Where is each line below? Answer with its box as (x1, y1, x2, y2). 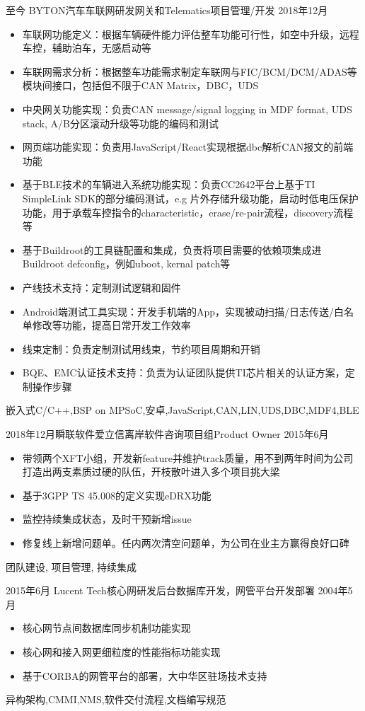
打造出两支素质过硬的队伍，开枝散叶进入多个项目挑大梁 (22, 464, 280, 479)
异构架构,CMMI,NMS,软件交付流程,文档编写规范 (6, 692, 226, 707)
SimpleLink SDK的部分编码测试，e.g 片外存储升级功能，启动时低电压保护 (22, 190, 359, 205)
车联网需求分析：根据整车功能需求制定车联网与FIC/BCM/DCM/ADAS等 (22, 64, 357, 79)
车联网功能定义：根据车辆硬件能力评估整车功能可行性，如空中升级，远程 (22, 26, 359, 41)
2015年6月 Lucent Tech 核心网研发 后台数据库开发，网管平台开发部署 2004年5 (6, 583, 353, 598)
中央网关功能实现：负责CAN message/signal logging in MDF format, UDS (22, 101, 352, 116)
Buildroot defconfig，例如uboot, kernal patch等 (22, 256, 231, 271)
